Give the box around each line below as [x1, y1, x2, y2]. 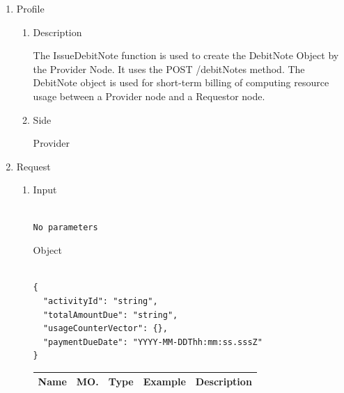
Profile [16, 1, 45, 15]
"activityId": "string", [42, 296, 158, 306]
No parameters [33, 222, 98, 232]
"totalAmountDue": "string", [42, 310, 178, 320]
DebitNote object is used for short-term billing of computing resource [33, 75, 329, 90]
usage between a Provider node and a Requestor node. [33, 88, 265, 103]
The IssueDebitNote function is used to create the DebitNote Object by [33, 48, 339, 63]
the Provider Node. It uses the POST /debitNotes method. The [33, 61, 305, 76]
